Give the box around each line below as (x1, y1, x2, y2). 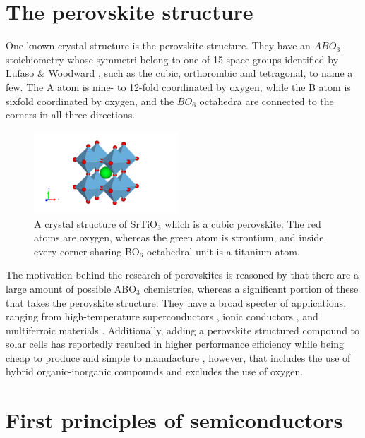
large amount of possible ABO (6, 281, 137, 296)
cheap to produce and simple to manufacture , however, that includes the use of (6, 350, 351, 365)
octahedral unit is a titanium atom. (147, 243, 300, 258)
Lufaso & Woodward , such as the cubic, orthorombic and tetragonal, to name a (6, 66, 353, 80)
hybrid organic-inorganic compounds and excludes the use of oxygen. (6, 364, 304, 379)
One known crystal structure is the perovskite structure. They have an (6, 38, 311, 53)
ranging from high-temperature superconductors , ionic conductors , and (6, 309, 318, 324)
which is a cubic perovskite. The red (164, 216, 321, 231)
